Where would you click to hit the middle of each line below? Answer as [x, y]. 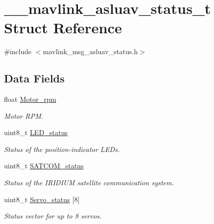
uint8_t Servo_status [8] [42, 199]
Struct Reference [63, 28]
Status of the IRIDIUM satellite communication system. [89, 183]
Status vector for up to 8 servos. [53, 216]
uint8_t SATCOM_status [44, 166]
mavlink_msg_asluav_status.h [90, 51]
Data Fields [35, 78]
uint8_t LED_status [36, 132]
